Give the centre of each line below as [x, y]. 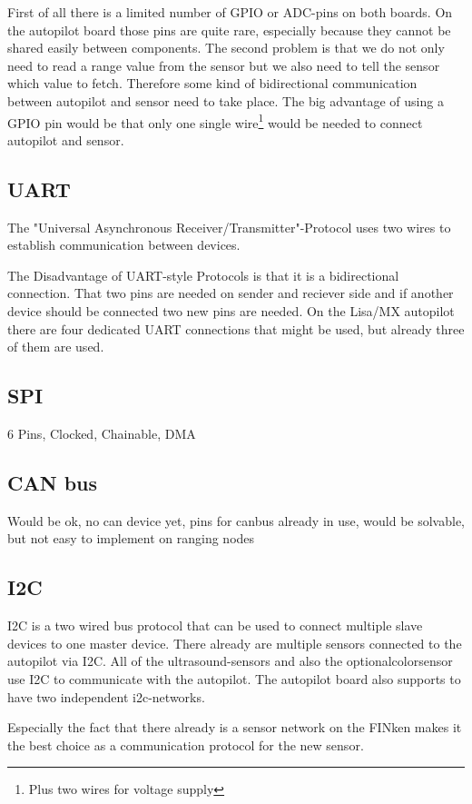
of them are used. [56, 347]
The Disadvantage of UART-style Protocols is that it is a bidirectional [203, 275]
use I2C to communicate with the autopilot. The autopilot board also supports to [234, 678]
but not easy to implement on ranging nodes [131, 538]
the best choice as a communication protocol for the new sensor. [186, 744]
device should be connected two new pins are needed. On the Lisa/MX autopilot [231, 310]
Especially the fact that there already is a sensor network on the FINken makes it [235, 727]
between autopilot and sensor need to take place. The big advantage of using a [226, 100]
